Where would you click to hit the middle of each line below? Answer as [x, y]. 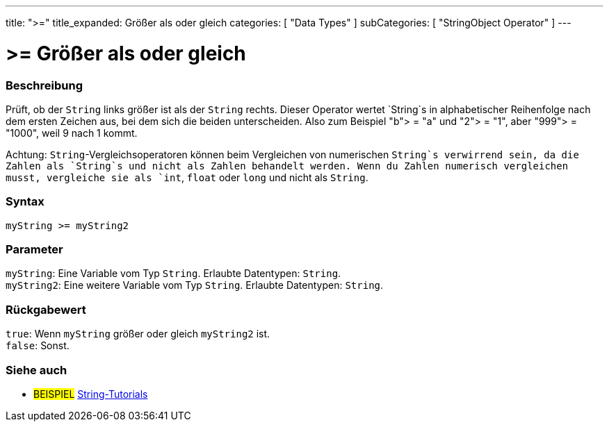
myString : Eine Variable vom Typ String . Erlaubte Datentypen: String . [173, 274]
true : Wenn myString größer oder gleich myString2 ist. [138, 334]
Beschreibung [44, 85]
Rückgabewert [46, 309]
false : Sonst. [38, 346]
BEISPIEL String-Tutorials [91, 394]
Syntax [25, 202]
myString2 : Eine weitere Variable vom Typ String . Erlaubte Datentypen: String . [195, 285]
